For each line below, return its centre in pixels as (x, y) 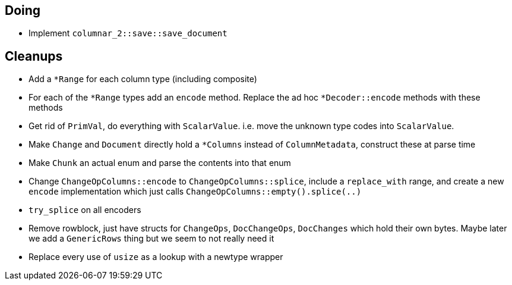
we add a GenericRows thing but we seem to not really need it (151, 239)
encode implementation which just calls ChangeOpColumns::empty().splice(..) (195, 192)
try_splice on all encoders (85, 210)
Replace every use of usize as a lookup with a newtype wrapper (156, 257)
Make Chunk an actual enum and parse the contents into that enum (160, 163)
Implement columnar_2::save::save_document (128, 33)
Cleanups (34, 56)
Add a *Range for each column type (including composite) (143, 79)
